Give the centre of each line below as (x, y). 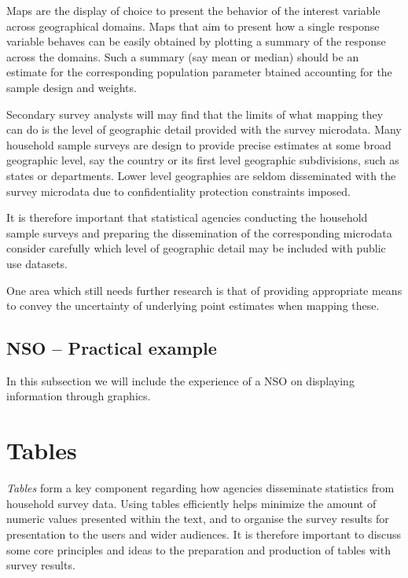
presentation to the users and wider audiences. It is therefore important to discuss (204, 534)
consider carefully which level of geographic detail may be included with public (196, 248)
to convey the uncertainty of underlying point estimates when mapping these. (193, 306)
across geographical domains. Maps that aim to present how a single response (193, 26)
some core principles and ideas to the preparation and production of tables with (198, 549)
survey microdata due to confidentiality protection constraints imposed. (178, 191)
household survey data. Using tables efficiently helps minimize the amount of (191, 503)
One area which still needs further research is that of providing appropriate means (204, 290)
